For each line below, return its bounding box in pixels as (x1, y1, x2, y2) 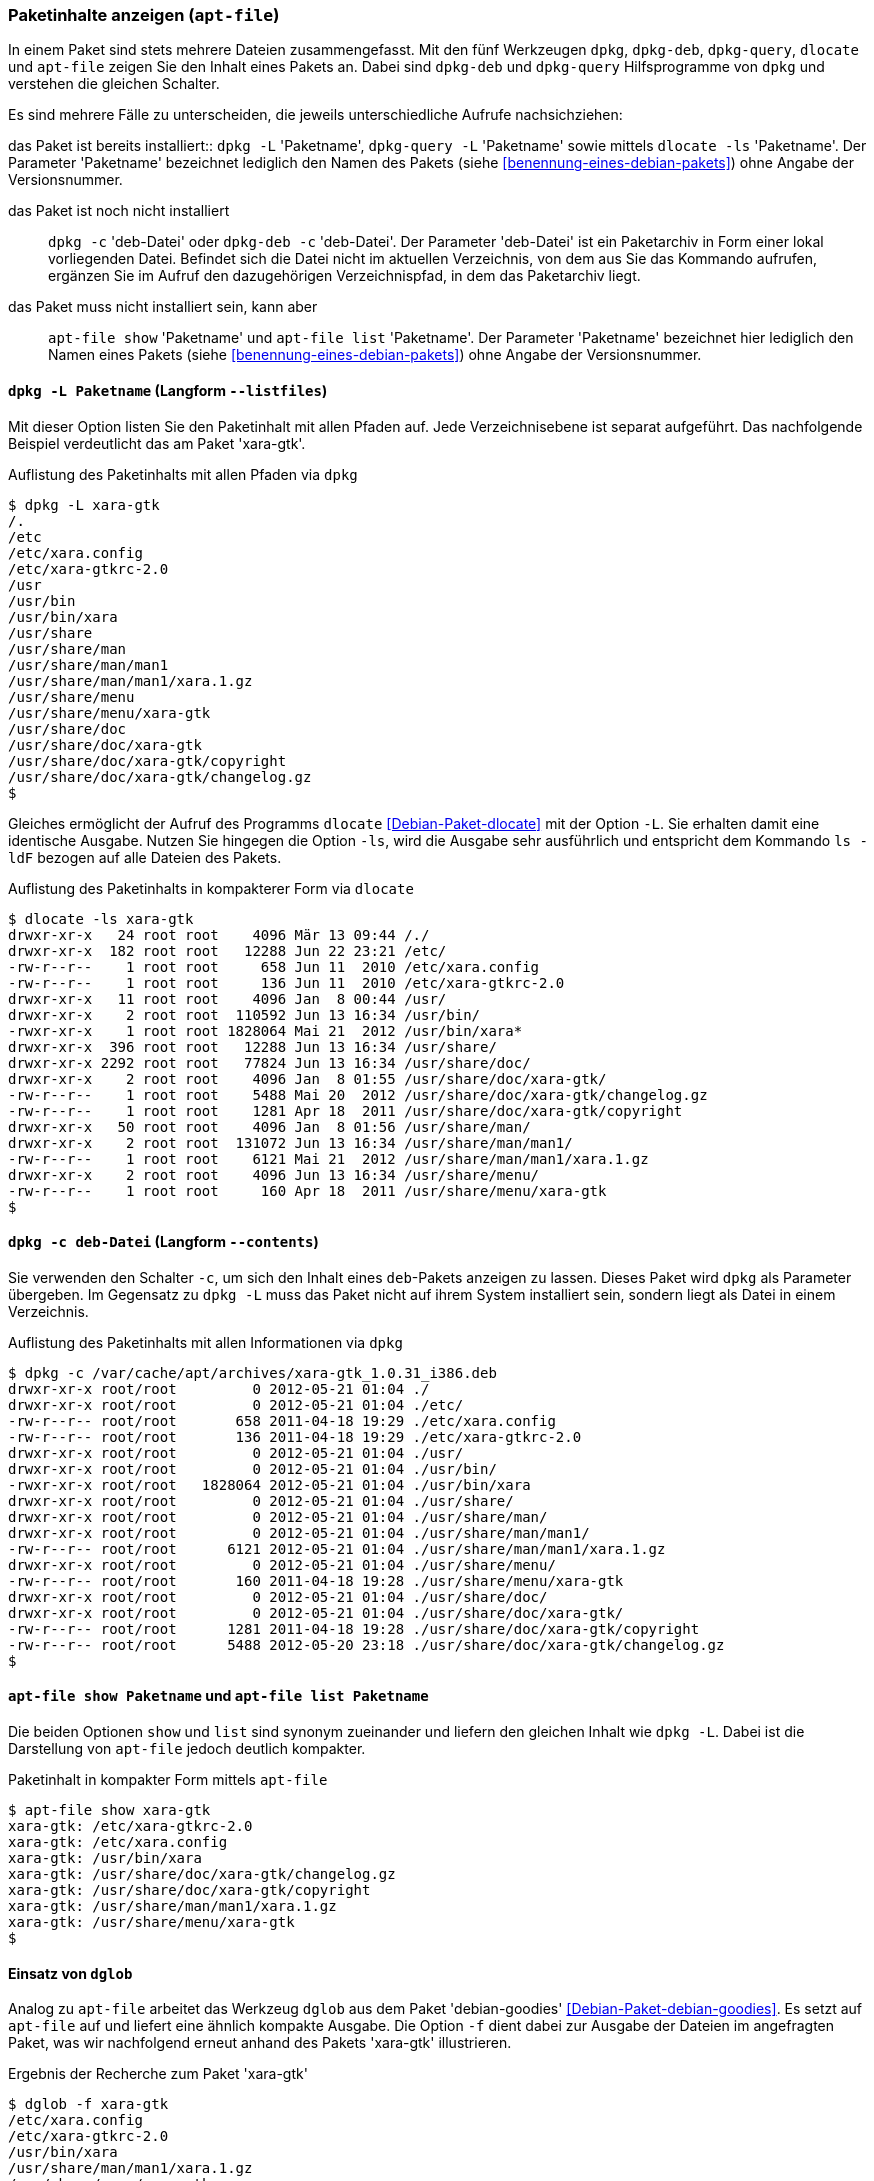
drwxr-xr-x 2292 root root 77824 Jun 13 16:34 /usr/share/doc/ (8, 1054, 531, 1071)
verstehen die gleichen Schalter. (8, 75, 220, 93)
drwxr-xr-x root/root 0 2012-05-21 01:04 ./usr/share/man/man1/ (8, 1524, 590, 1541)
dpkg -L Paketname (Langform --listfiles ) (8, 381, 328, 399)
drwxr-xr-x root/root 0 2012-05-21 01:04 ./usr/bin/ (8, 1460, 497, 1477)
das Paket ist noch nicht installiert (8, 202, 230, 220)
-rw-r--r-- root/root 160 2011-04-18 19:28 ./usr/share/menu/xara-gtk (8, 1572, 624, 1589)
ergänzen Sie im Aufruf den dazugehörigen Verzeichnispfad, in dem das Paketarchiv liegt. (48, 267, 641, 285)
